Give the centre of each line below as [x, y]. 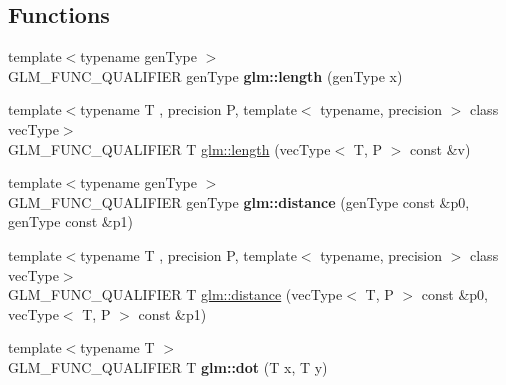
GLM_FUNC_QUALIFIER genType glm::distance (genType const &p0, [239, 201]
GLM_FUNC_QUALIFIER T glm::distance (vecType [175, 294]
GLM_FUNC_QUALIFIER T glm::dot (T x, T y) [168, 366]
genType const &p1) [70, 221]
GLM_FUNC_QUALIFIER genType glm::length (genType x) [205, 75]
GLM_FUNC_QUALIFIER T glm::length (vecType [169, 148]
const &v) [440, 148]
